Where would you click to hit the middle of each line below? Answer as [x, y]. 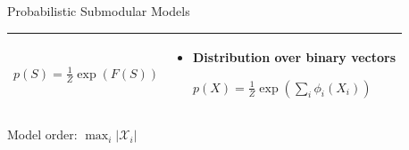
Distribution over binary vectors [294, 57]
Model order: [42, 134]
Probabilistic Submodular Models [99, 11]
